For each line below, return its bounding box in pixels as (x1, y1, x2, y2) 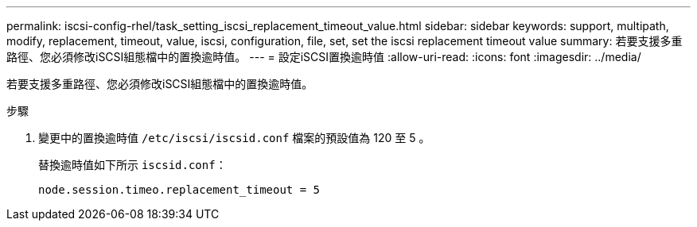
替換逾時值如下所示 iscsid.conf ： (38, 158, 227, 171)
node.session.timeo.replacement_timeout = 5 (38, 183, 321, 196)
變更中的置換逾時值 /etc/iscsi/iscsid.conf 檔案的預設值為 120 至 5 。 (38, 131, 430, 144)
